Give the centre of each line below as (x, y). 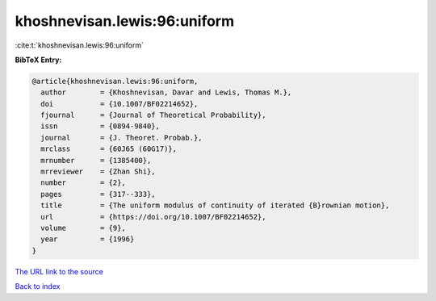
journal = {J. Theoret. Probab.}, (122, 138)
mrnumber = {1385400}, (96, 160)
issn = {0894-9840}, (101, 126)
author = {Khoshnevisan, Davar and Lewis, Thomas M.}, (166, 92)
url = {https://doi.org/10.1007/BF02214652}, (153, 217)
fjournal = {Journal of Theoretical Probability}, (153, 115)
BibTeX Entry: (38, 60)
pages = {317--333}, (99, 194)
